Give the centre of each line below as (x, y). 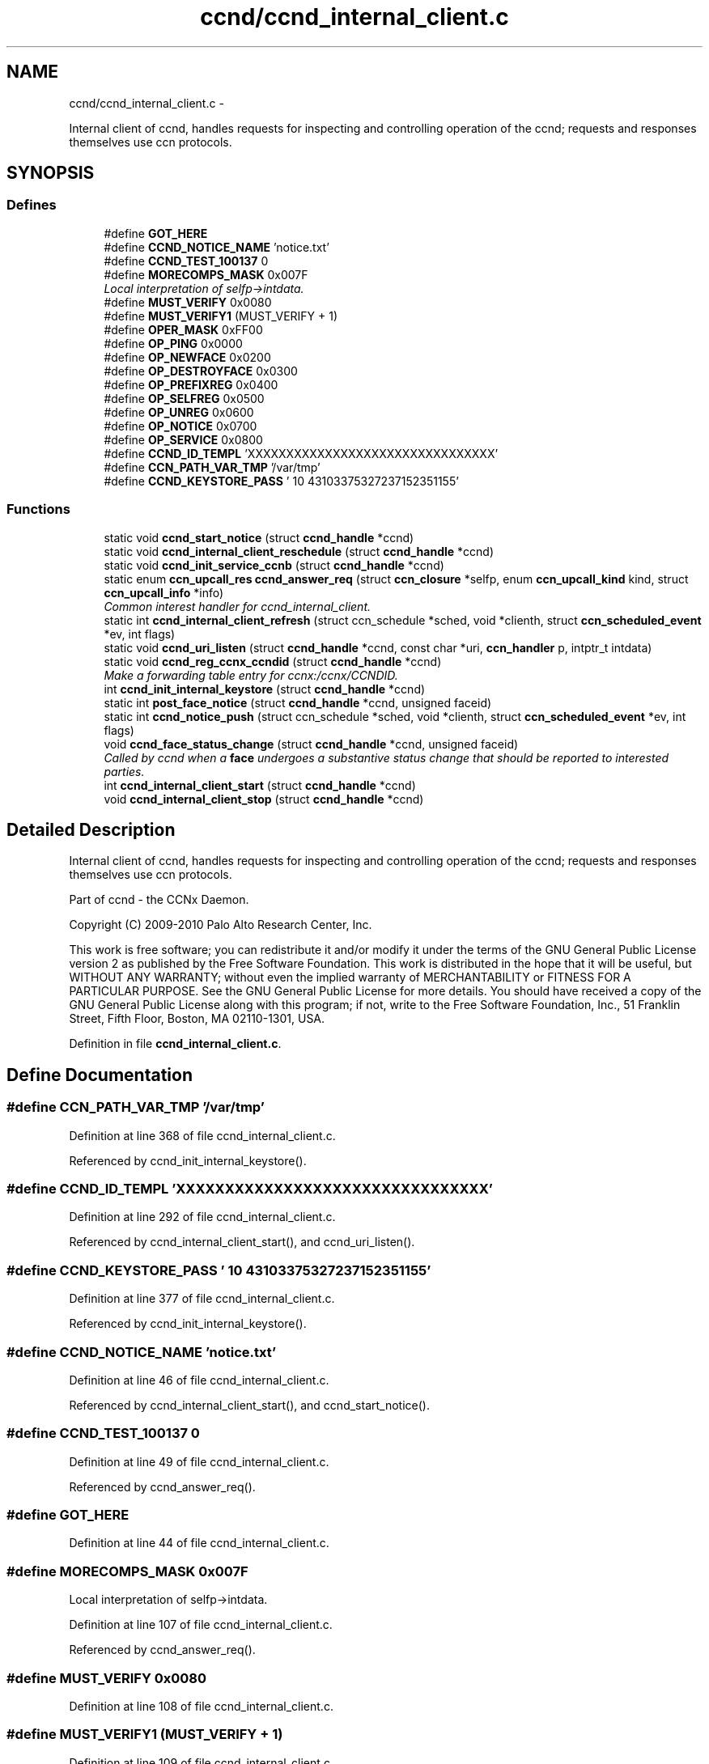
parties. (124, 771)
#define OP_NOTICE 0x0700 (180, 426)
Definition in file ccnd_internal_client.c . (175, 1044)
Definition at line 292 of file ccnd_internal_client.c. (202, 1217)
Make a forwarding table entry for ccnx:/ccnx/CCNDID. (251, 675)
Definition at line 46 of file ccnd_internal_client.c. (199, 1380)
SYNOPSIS (51, 173)
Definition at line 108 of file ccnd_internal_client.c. (201, 1706)
